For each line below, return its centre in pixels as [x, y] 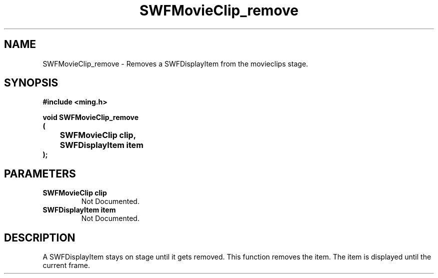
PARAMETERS [40, 173]
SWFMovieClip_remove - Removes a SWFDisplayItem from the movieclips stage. [175, 63]
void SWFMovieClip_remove [91, 117]
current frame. [66, 265]
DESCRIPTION [40, 237]
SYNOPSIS [31, 83]
